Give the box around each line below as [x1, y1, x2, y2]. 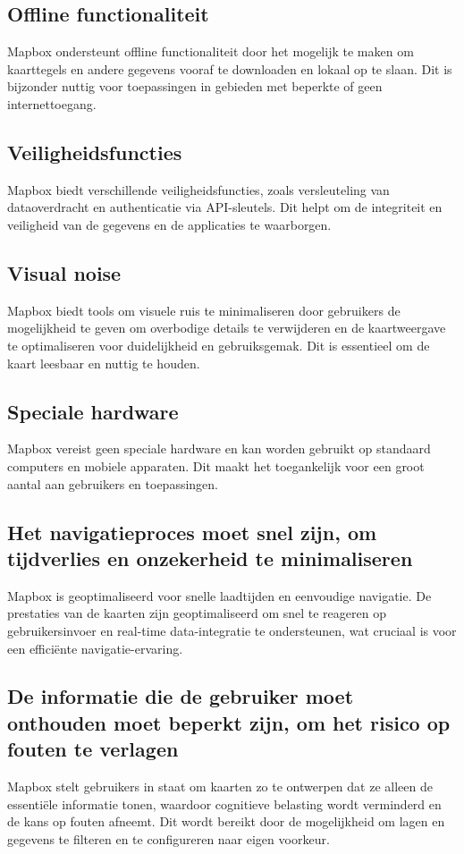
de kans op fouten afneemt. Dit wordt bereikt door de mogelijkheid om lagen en [7, 812, 445, 831]
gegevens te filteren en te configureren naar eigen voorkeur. [7, 829, 330, 848]
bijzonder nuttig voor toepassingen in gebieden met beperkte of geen [7, 77, 383, 96]
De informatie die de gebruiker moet [7, 682, 354, 710]
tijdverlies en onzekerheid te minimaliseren [7, 544, 413, 571]
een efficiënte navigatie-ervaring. [7, 638, 183, 657]
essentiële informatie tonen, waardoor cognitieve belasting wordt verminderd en [7, 794, 442, 813]
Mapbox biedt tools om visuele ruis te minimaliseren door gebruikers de [7, 300, 401, 319]
